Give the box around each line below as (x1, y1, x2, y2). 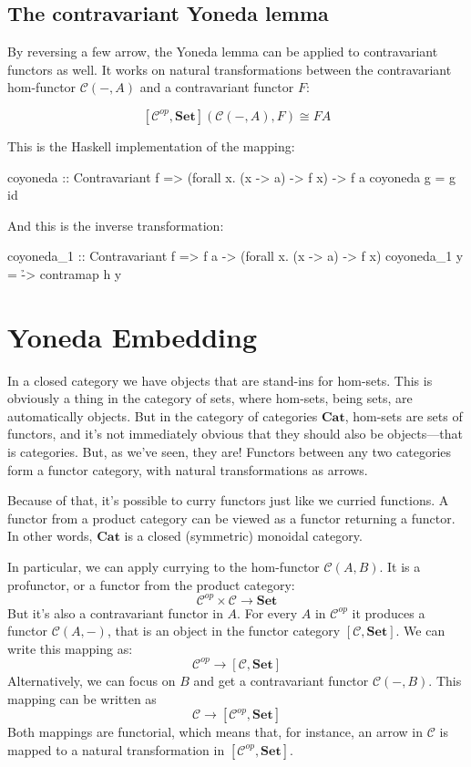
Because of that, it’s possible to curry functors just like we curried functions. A (7, 491, 449, 510)
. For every (237, 603, 298, 622)
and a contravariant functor (139, 78, 294, 97)
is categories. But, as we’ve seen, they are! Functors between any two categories (7, 442, 452, 461)
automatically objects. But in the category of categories (7, 406, 318, 425)
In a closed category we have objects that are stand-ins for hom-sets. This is (7, 370, 433, 389)
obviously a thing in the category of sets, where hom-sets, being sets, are (7, 389, 413, 408)
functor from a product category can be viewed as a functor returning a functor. (7, 508, 456, 527)
